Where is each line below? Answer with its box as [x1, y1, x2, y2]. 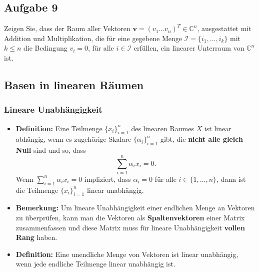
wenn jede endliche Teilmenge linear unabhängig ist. [15, 258, 175, 269]
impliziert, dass [84, 173, 131, 184]
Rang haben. [15, 232, 57, 242]
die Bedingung [23, 43, 67, 53]
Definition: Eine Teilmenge [15, 123, 102, 133]
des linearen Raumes [131, 123, 194, 133]
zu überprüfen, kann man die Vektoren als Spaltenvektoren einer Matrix [15, 212, 245, 223]
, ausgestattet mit [197, 23, 251, 34]
